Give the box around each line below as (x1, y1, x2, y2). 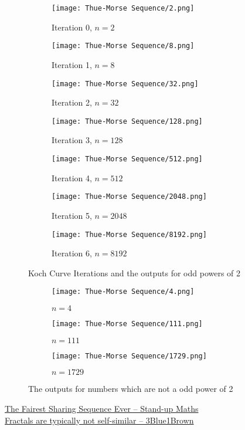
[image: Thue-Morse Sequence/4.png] (52, 287, 195, 296)
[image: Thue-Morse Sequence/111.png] (52, 320, 203, 328)
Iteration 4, (52, 171, 92, 184)
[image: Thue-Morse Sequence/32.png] (52, 79, 199, 88)
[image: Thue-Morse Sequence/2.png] (52, 4, 195, 12)
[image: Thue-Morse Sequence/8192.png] (52, 230, 207, 239)
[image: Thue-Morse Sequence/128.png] (52, 117, 203, 126)
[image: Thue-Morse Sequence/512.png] (52, 155, 203, 163)
